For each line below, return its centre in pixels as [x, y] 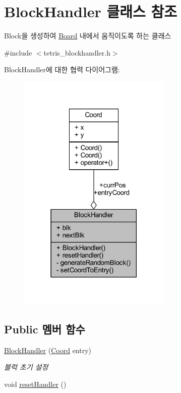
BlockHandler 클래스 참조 [91, 11]
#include [18, 52]
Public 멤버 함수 [45, 329]
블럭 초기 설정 [26, 367]
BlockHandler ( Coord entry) [48, 350]
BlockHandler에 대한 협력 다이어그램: [62, 69]
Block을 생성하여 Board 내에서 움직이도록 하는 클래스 [88, 36]
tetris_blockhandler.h [77, 52]
